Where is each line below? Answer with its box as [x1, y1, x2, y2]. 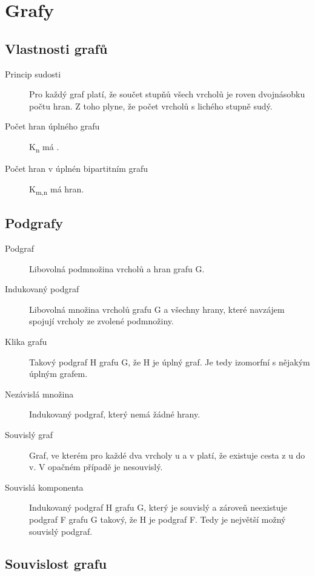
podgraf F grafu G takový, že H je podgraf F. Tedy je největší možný [29, 512, 286, 525]
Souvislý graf [5, 428, 53, 440]
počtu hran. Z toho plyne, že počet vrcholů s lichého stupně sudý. [29, 99, 273, 112]
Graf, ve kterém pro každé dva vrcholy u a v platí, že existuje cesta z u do [29, 448, 305, 461]
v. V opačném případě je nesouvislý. [29, 460, 163, 473]
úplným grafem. [29, 367, 88, 380]
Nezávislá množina [5, 387, 74, 400]
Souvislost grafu [5, 554, 107, 573]
